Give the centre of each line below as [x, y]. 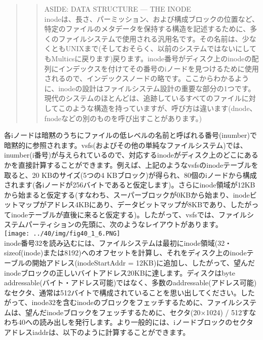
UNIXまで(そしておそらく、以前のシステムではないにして [161, 48]
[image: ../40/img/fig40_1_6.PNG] [62, 234]
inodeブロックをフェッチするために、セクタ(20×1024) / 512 [144, 312]
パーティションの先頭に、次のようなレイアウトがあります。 [124, 224]
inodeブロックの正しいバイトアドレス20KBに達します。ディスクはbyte [120, 272]
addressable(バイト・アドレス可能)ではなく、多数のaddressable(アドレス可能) [130, 282]
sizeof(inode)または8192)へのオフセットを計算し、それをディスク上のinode [125, 253]
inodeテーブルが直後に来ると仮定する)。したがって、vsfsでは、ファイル [129, 214]
